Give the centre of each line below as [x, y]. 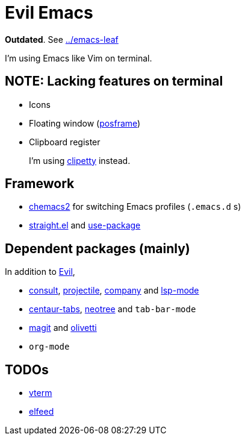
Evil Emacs [49, 13]
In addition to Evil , [40, 272]
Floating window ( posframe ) [85, 123]
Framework [40, 184]
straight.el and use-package [85, 225]
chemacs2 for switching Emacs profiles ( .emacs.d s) [135, 207]
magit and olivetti [63, 328]
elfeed [42, 412]
